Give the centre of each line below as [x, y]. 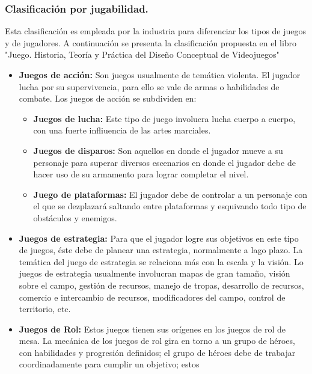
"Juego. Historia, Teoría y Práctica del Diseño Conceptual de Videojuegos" [142, 54]
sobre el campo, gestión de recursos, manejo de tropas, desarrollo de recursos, [161, 285]
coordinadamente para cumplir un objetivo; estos [109, 364]
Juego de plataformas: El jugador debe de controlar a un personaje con [170, 194]
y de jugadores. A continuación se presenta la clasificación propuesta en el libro [151, 42]
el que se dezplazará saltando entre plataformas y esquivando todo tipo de [170, 206]
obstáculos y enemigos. [75, 217]
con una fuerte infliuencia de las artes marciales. [122, 130]
